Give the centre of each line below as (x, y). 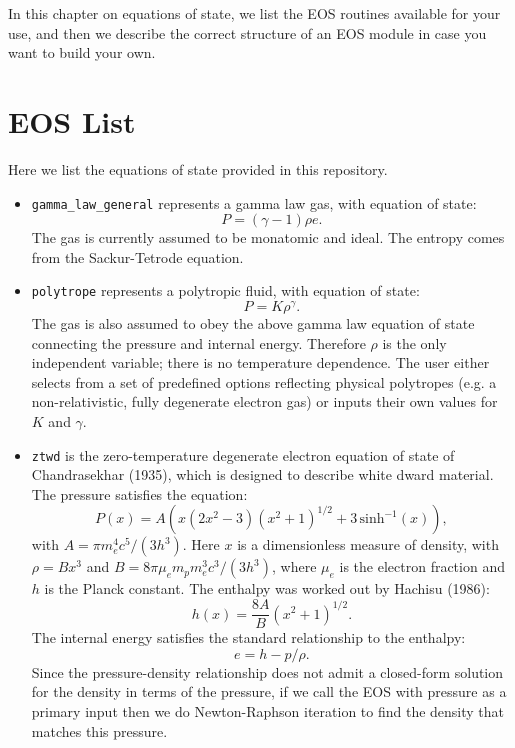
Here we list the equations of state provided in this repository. (198, 168)
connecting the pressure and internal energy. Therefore (198, 342)
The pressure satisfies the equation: (139, 493)
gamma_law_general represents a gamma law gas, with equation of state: (254, 202)
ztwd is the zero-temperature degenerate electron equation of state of (243, 454)
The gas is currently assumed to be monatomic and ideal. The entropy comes (268, 237)
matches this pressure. (99, 730)
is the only (414, 342)
